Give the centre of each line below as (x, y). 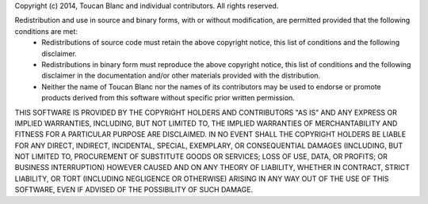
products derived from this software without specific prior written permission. (168, 98)
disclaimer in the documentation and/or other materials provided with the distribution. (181, 76)
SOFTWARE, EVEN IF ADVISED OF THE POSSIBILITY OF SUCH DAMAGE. (134, 190)
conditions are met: (46, 31)
